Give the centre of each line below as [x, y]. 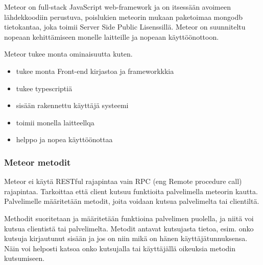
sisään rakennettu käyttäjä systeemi [72, 105]
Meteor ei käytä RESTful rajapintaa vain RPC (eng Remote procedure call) [123, 181]
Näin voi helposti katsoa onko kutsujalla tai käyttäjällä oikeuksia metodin [120, 248]
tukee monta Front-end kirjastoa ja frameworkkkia [95, 71]
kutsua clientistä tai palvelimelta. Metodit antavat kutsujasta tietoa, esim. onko [129, 228]
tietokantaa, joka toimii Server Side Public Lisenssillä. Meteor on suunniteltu [125, 27]
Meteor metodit [38, 162]
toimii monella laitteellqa [55, 122]
